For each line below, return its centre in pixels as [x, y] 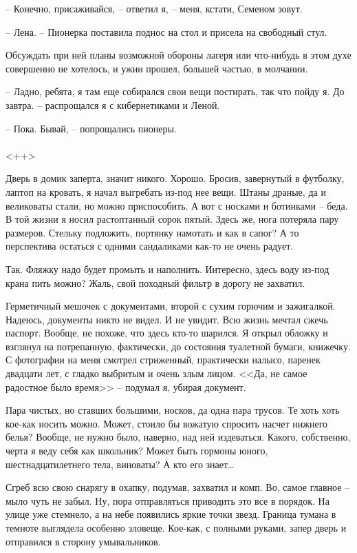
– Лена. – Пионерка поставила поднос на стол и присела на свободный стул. [166, 31]
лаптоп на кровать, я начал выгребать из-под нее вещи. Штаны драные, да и [166, 191]
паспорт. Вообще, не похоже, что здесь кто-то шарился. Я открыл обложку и [167, 333]
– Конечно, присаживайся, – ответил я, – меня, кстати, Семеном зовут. [154, 8]
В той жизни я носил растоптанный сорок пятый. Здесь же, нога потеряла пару [172, 219]
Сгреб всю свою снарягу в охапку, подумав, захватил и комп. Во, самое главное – [178, 487]
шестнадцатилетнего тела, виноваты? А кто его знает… [120, 464]
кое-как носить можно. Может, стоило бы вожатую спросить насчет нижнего [167, 423]
